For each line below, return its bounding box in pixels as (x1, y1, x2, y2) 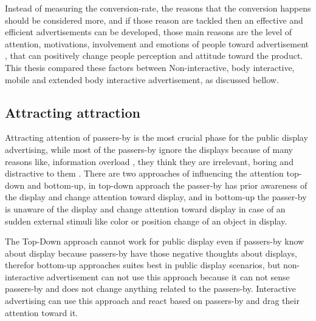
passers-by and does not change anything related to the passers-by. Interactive (5, 282, 296, 295)
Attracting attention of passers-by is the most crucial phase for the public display (5, 131, 308, 144)
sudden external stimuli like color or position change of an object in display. (5, 214, 287, 227)
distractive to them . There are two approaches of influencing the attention (5, 167, 284, 180)
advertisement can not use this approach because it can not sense (46, 270, 290, 283)
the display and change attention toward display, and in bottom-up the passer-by (5, 191, 307, 203)
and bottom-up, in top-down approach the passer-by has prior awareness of (27, 178, 307, 191)
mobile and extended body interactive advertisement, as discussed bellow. (5, 73, 279, 86)
